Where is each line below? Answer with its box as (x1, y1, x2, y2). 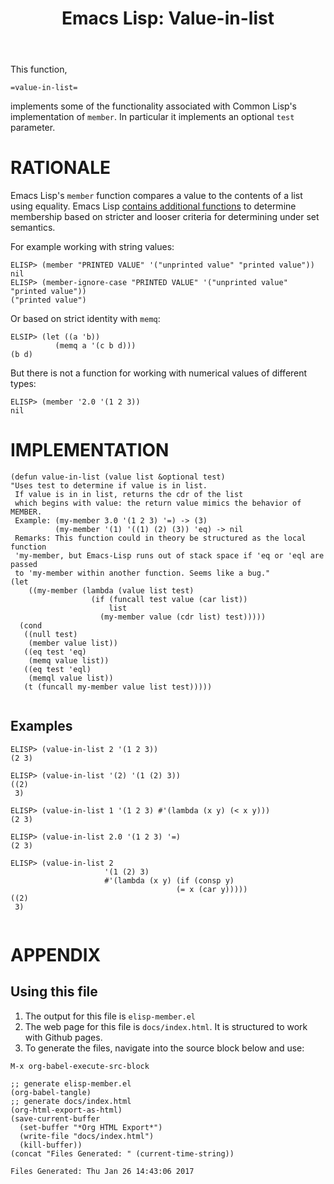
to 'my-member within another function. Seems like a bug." (14, 568, 271, 579)
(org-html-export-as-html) (10, 1105, 123, 1115)
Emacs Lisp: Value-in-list (61, 7, 275, 30)
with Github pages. (24, 1031, 103, 1043)
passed (10, 560, 38, 570)
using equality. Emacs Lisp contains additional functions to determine (10, 200, 297, 212)
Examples (10, 718, 73, 735)
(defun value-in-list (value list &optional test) (10, 472, 226, 482)
